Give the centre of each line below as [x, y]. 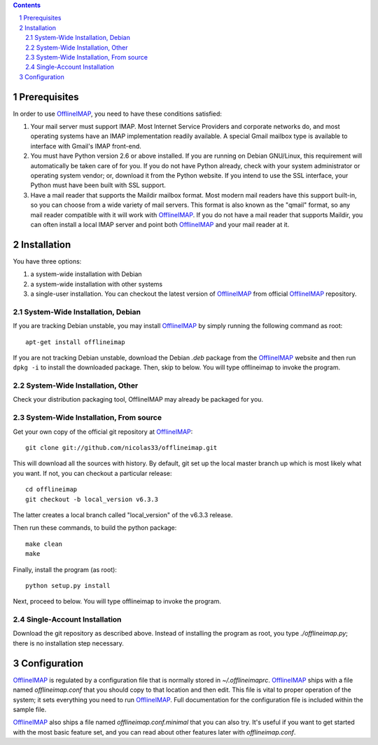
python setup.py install [68, 586]
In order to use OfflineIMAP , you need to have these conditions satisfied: [117, 114]
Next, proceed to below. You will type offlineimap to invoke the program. [117, 601]
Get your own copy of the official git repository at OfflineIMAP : [103, 432]
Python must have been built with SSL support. [98, 185]
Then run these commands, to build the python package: [95, 528]
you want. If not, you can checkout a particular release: [92, 473]
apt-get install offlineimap [75, 342]
